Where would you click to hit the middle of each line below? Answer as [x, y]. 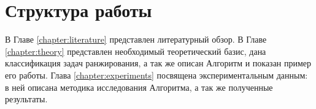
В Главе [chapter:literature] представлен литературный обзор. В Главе [136, 39]
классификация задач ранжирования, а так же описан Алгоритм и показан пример [158, 63]
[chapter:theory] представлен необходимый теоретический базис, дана [136, 51]
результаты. [26, 99]
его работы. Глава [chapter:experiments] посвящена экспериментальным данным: [156, 75]
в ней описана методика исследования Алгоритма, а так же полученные [139, 87]
